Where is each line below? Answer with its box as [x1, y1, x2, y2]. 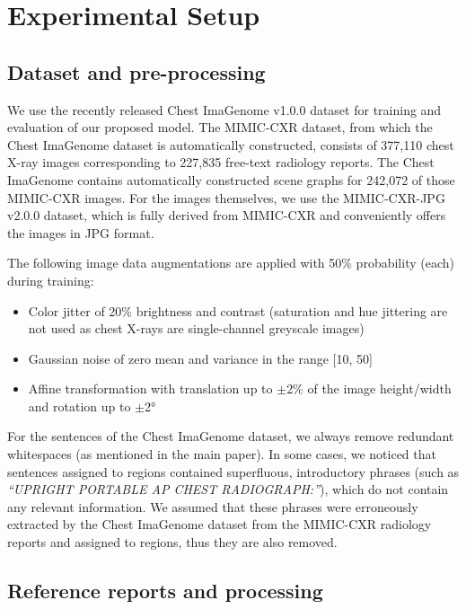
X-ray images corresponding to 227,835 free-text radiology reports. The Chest [7, 153, 435, 172]
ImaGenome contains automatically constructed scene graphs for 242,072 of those [7, 170, 455, 189]
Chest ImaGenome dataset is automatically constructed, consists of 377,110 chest [7, 135, 454, 154]
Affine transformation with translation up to [28, 379, 273, 398]
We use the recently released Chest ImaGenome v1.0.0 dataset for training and [7, 100, 442, 119]
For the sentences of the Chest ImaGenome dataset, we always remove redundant [7, 427, 454, 446]
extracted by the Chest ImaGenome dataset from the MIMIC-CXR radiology [7, 515, 432, 534]
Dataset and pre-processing [7, 57, 266, 85]
